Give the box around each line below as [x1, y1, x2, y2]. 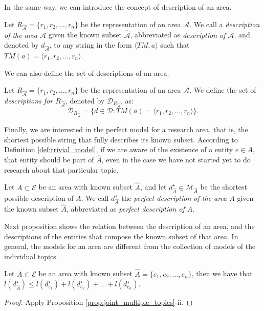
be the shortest [200, 181, 248, 192]
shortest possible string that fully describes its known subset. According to [4, 134, 238, 144]
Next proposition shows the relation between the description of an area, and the [4, 221, 255, 232]
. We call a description [189, 18, 260, 29]
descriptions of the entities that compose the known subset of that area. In [4, 231, 238, 241]
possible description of [4, 192, 74, 203]
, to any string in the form [49, 39, 132, 50]
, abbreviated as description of [130, 29, 226, 40]
